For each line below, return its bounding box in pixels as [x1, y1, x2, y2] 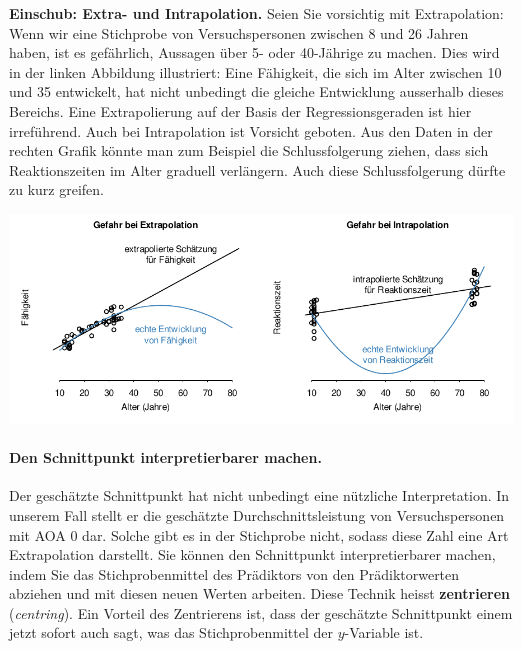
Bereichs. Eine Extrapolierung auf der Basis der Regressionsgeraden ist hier [9, 100, 472, 121]
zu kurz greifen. [9, 179, 104, 200]
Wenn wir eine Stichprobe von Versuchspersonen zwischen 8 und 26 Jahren [9, 22, 469, 43]
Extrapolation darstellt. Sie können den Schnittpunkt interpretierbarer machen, [9, 544, 496, 565]
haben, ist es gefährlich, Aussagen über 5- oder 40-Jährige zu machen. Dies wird [9, 42, 500, 63]
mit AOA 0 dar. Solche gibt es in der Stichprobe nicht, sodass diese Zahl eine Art [9, 524, 509, 545]
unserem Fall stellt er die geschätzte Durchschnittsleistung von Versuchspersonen [9, 504, 505, 525]
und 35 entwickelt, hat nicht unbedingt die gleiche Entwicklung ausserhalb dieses [9, 81, 504, 102]
